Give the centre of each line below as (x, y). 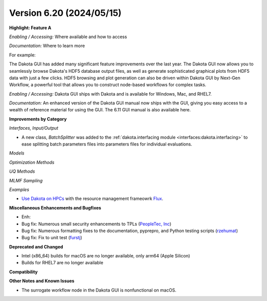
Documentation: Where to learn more (47, 46)
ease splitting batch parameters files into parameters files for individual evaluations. (107, 144)
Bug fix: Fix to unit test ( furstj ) (52, 238)
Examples (19, 189)
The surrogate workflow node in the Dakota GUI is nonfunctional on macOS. (99, 290)
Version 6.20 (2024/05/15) (65, 13)
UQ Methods (22, 171)
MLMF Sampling (26, 180)
